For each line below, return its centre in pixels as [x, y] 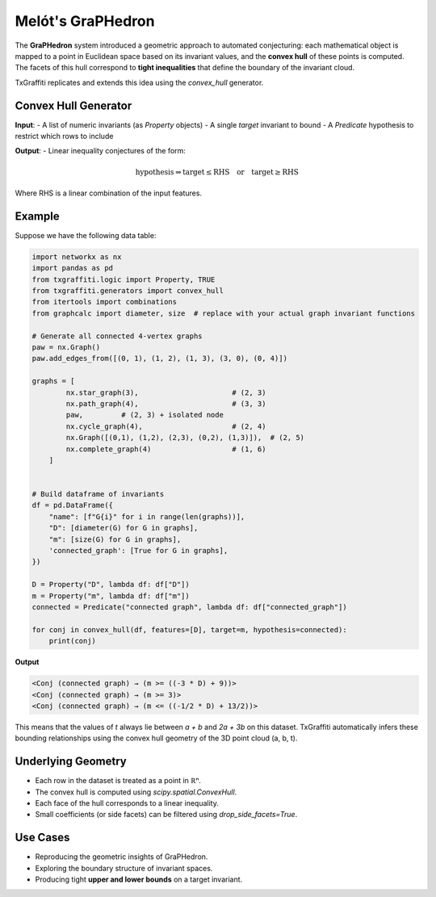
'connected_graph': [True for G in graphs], [138, 551]
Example [37, 216]
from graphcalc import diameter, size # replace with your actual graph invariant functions [224, 313]
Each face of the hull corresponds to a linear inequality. [127, 803]
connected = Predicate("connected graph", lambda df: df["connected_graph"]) [189, 607]
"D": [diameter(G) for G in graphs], [124, 528]
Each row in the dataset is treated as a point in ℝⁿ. [118, 781]
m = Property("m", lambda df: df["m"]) [111, 596]
